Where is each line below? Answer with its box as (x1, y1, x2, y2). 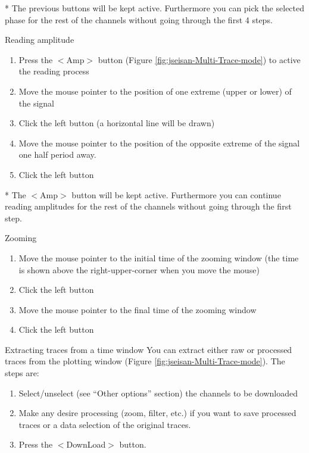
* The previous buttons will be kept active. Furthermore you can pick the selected (5, 2, 305, 14)
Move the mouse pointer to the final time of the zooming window (18, 303, 257, 315)
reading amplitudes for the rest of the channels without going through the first (5, 200, 292, 213)
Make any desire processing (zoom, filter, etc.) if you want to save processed (18, 407, 296, 419)
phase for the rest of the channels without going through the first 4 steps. (5, 13, 273, 26)
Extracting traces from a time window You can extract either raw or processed (5, 343, 292, 355)
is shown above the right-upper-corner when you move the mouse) (18, 263, 260, 276)
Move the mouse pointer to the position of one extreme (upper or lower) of (18, 85, 292, 97)
